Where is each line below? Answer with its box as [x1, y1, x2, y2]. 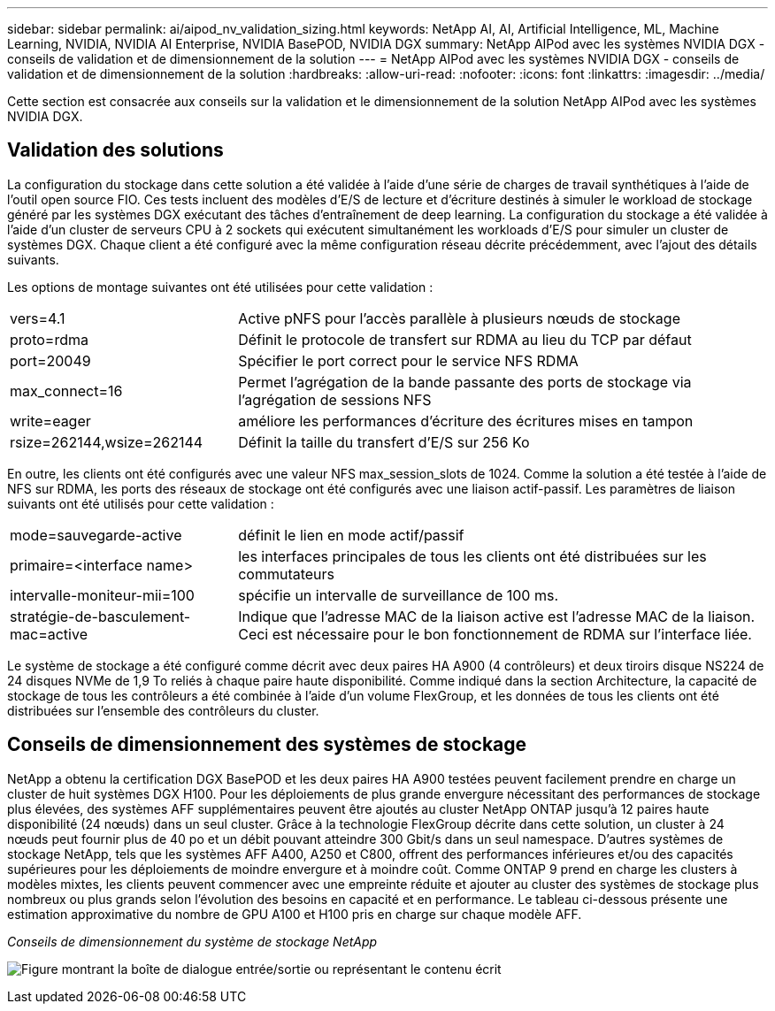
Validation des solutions [7, 139, 224, 162]
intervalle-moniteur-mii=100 [10, 586, 195, 604]
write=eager [10, 411, 91, 430]
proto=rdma [10, 330, 88, 348]
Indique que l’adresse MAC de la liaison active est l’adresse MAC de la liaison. [238, 607, 756, 625]
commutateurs [238, 564, 335, 583]
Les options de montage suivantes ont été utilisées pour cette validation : [7, 279, 434, 295]
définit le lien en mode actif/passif [238, 525, 464, 544]
